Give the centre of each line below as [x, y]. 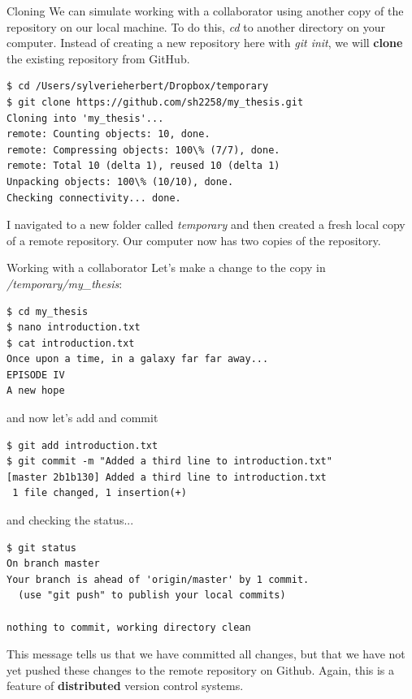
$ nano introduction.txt [74, 328]
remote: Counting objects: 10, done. [108, 134]
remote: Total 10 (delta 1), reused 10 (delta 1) [143, 166]
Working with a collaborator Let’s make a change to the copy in [166, 268]
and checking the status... [70, 520]
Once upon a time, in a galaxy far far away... [138, 359]
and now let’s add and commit [82, 418]
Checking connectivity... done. [94, 198]
